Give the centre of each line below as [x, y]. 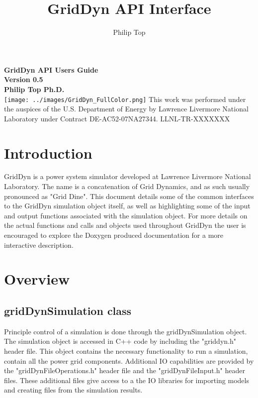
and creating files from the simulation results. [73, 390]
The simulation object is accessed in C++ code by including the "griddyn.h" [120, 341]
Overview [37, 279]
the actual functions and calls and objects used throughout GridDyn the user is [125, 225]
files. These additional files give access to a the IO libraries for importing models [127, 380]
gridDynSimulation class [68, 310]
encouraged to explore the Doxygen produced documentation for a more [114, 235]
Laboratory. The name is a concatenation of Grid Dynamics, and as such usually [127, 186]
